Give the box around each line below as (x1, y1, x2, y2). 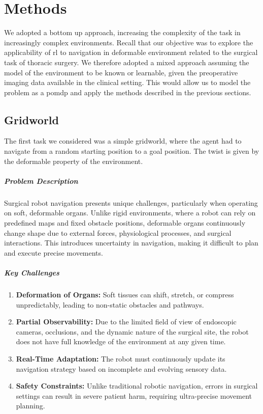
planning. (16, 400, 45, 411)
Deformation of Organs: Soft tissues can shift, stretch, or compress (16, 289, 234, 299)
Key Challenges (4, 267, 59, 278)
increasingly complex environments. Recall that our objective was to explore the (4, 37, 253, 47)
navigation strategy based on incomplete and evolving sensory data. (16, 363, 227, 374)
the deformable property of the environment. (4, 155, 143, 166)
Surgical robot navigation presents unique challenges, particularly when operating (4, 197, 258, 208)
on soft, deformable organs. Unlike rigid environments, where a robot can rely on (4, 207, 256, 218)
